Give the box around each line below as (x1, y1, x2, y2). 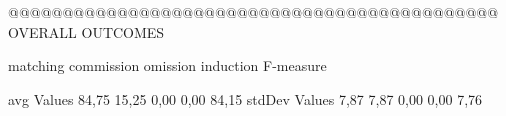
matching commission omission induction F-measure (8, 55, 327, 76)
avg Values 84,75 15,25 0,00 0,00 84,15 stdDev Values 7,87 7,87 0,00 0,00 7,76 (8, 88, 483, 109)
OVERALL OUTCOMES (8, 21, 165, 42)
